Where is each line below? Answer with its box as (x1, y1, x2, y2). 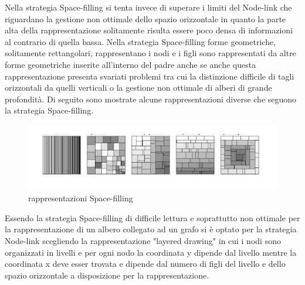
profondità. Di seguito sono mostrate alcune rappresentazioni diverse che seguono (5, 92, 297, 105)
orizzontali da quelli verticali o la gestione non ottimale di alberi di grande (5, 81, 272, 94)
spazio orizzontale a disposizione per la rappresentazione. (5, 269, 209, 281)
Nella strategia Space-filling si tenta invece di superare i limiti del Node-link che (5, 1, 292, 13)
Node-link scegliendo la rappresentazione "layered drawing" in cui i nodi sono (5, 234, 281, 246)
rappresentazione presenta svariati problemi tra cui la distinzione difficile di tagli (5, 70, 294, 82)
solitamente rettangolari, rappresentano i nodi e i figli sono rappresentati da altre (5, 47, 296, 59)
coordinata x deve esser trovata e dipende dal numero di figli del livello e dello (5, 257, 286, 270)
